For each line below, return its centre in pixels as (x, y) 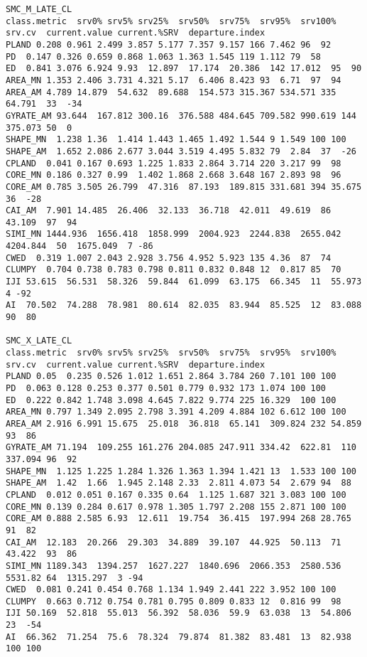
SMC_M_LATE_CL (39, 9)
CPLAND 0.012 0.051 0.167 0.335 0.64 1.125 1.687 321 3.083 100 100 (176, 495)
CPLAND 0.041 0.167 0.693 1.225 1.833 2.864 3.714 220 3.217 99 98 (174, 163)
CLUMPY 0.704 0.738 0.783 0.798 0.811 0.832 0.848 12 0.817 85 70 (174, 270)
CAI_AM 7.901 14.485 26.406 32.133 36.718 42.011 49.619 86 (169, 211)
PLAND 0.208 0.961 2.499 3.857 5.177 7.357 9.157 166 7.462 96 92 (169, 44)
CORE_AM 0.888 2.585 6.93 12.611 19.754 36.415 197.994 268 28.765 (179, 519)
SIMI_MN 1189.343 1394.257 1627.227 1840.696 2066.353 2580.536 (174, 566)
